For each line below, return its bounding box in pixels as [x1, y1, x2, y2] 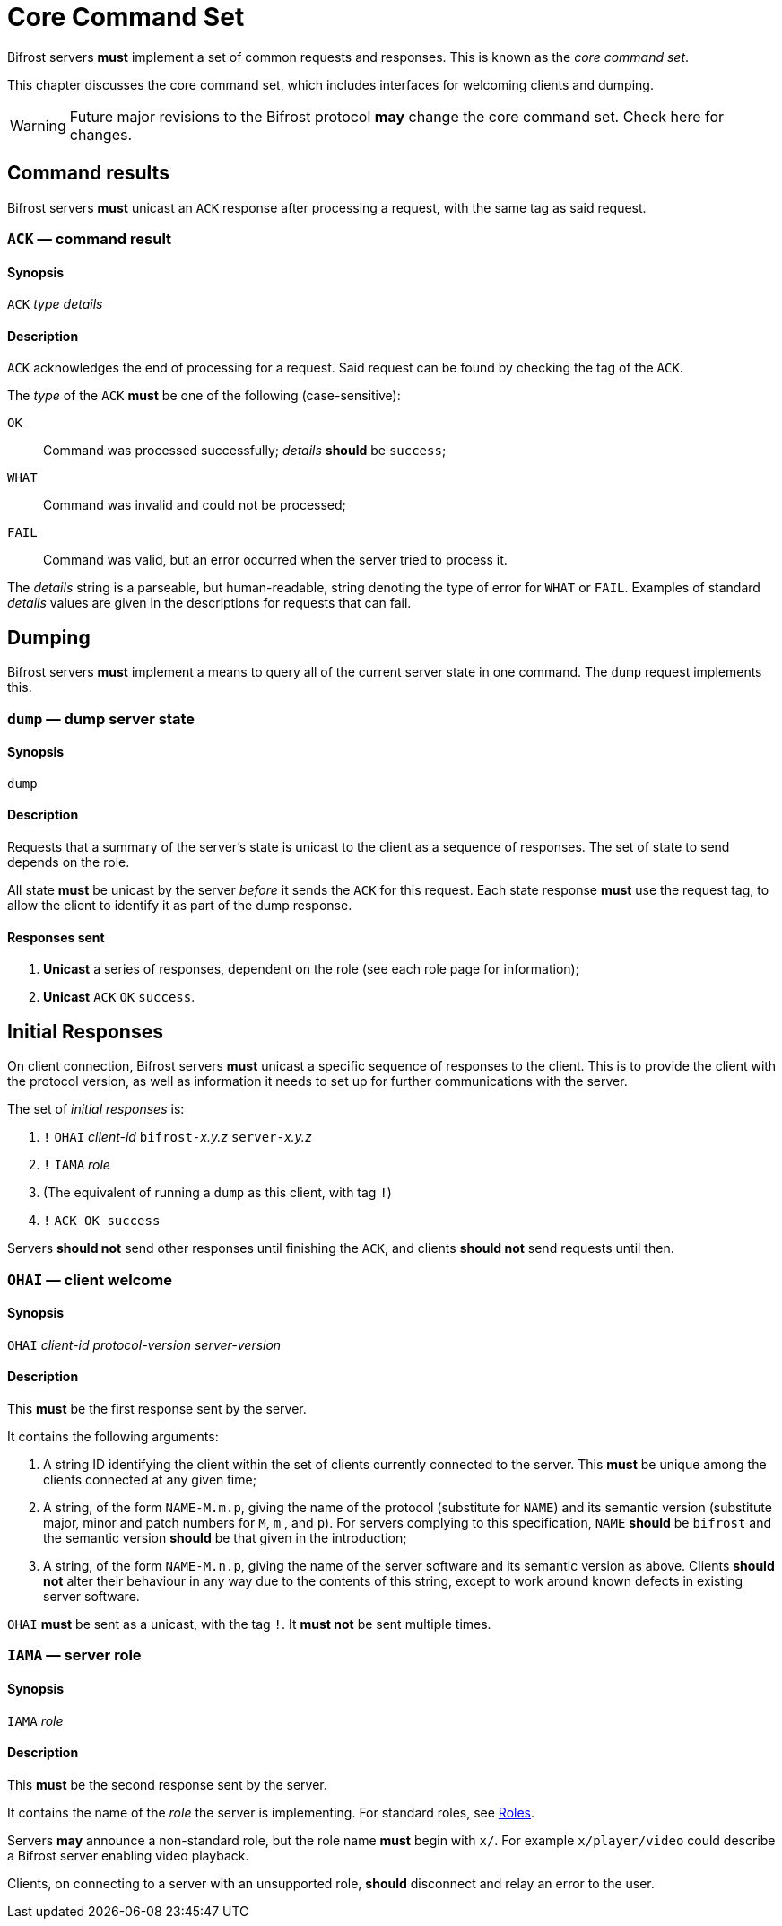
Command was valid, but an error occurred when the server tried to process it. [43, 552, 508, 568]
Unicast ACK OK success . [43, 989, 195, 1005]
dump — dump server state [7, 709, 195, 728]
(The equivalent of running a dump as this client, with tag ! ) [43, 1185, 392, 1201]
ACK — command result [7, 229, 172, 248]
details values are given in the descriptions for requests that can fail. [7, 595, 412, 611]
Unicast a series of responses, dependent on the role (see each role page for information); [43, 961, 579, 977]
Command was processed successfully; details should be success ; [43, 442, 447, 459]
